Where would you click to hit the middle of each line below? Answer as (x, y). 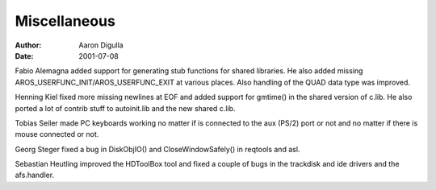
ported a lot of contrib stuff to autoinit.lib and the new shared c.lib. (125, 108)
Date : (24, 56)
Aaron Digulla (101, 45)
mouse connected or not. (57, 134)
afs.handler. (35, 175)
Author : (28, 45)
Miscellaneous (65, 21)
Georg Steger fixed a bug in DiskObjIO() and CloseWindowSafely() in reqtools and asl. (157, 149)
